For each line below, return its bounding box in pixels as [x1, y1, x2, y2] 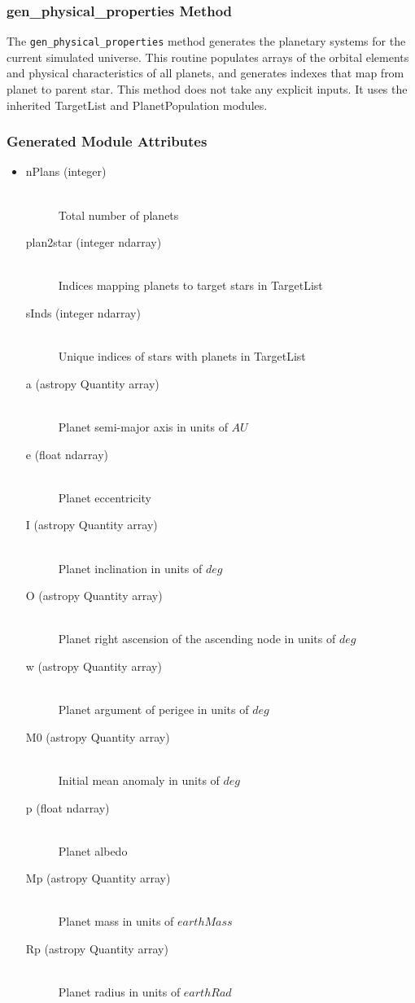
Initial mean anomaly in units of [58, 771, 220, 788]
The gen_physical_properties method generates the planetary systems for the [7, 33, 406, 50]
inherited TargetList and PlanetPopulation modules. [7, 96, 268, 113]
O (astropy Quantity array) [25, 587, 163, 604]
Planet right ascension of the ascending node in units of [58, 630, 336, 647]
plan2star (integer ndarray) [25, 234, 162, 251]
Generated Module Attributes [7, 131, 207, 151]
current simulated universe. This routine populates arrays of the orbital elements [7, 48, 409, 65]
